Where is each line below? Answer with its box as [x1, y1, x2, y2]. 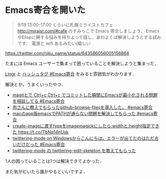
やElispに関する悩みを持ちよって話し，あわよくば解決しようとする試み [17, 34, 162, 40]
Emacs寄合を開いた [5, 4, 86, 16]
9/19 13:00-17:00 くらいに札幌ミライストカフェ [17, 22, 113, 28]
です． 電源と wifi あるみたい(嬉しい [17, 40, 91, 46]
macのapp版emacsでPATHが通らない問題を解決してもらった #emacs [12, 110, 154, 116]
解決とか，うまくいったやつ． [5, 81, 66, 87]
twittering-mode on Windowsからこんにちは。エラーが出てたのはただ [12, 135, 155, 141]
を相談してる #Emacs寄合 [12, 98, 65, 104]
